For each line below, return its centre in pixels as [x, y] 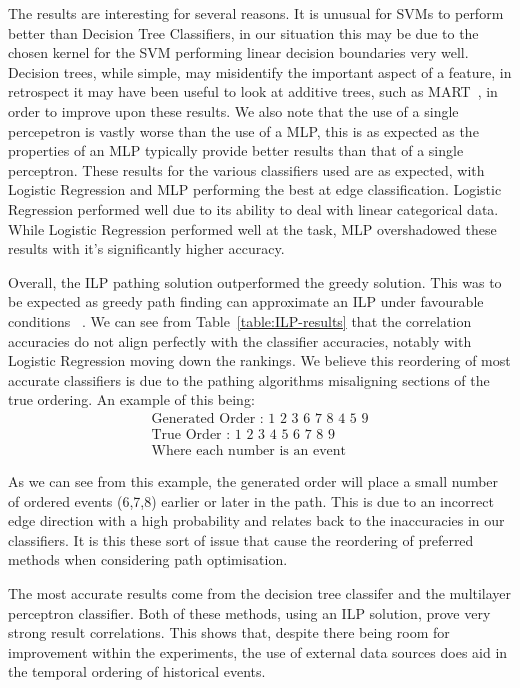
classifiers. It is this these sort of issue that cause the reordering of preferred [241, 539]
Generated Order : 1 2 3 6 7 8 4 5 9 [260, 418]
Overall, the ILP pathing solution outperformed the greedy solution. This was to [255, 281]
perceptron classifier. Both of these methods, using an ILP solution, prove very [249, 612]
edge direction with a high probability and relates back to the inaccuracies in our [256, 520]
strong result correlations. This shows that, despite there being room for [229, 632]
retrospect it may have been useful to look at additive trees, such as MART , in [253, 91]
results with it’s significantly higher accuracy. [146, 248]
